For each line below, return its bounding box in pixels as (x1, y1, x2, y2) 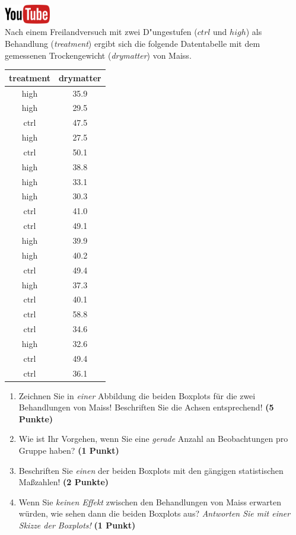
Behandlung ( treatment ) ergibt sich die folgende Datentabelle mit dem (5, 37, 260, 49)
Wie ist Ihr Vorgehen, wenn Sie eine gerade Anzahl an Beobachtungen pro (18, 432, 288, 445)
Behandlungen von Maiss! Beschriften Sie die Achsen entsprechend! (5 (18, 401, 274, 413)
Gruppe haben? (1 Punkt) (18, 444, 119, 457)
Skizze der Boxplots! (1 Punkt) (18, 519, 136, 531)
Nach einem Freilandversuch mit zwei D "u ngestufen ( (5, 26, 198, 38)
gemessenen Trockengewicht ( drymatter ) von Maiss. (5, 49, 192, 61)
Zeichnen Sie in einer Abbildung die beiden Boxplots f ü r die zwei (18, 389, 256, 402)
